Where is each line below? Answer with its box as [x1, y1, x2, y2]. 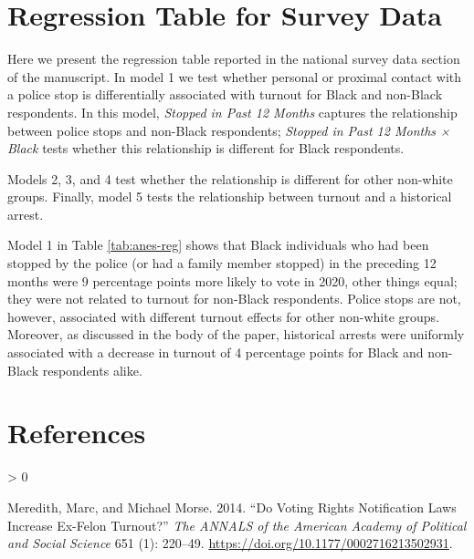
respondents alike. [42, 360, 142, 379]
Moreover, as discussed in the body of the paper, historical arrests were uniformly [7, 325, 465, 344]
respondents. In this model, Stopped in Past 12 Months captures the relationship [7, 102, 458, 121]
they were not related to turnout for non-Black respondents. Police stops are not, [7, 289, 461, 308]
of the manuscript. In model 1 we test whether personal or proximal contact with [7, 67, 462, 86]
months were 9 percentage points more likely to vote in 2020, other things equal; [7, 271, 458, 290]
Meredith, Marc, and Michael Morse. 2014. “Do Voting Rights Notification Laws [7, 497, 457, 516]
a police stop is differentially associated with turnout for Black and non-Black [7, 85, 443, 104]
